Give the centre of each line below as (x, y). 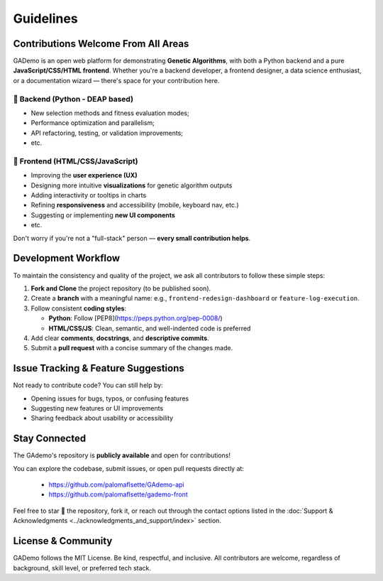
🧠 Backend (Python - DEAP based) (73, 99)
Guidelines (45, 18)
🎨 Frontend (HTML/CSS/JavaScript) (76, 161)
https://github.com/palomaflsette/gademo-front (118, 494)
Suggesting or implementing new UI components (103, 215)
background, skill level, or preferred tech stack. (82, 568)
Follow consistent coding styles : (79, 308)
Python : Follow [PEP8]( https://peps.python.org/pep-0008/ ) (135, 318)
